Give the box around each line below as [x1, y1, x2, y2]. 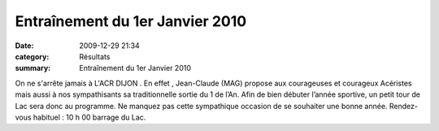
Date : [15, 41, 34, 50]
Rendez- [389, 101, 419, 111]
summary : [15, 63, 51, 73]
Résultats [79, 51, 111, 61]
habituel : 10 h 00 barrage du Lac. [33, 112, 146, 122]
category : [15, 51, 50, 61]
